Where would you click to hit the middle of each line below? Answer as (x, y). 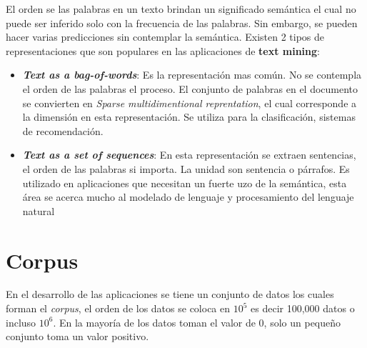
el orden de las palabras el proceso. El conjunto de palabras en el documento (190, 88)
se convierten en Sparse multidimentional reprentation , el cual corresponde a (190, 103)
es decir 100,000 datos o (303, 308)
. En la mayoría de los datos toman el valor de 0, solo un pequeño (197, 322)
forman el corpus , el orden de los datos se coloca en (118, 308)
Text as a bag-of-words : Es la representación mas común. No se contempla (192, 75)
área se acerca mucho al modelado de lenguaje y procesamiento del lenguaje (188, 197)
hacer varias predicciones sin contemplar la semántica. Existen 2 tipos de (165, 37)
